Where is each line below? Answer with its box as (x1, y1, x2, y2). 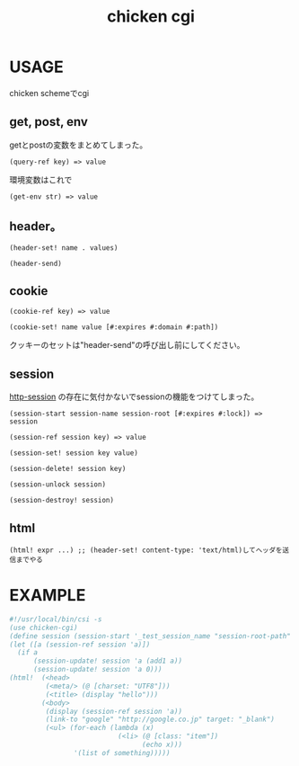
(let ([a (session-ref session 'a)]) (9, 640, 151, 649)
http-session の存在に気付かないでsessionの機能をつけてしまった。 (9, 391, 259, 402)
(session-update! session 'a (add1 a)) (32, 656, 182, 666)
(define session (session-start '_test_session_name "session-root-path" (9, 631, 292, 640)
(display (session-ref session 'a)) (45, 707, 182, 716)
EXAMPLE (9, 585, 86, 606)
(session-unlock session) (9, 480, 106, 489)
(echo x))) (142, 740, 182, 750)
